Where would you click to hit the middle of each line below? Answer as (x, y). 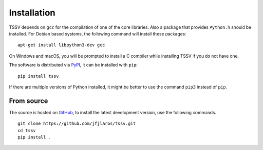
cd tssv (27, 130)
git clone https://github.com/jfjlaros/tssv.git (77, 124)
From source (28, 101)
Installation (32, 13)
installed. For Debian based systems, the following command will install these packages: (98, 33)
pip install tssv (38, 76)
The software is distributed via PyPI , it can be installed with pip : (73, 65)
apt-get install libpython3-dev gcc (61, 45)
